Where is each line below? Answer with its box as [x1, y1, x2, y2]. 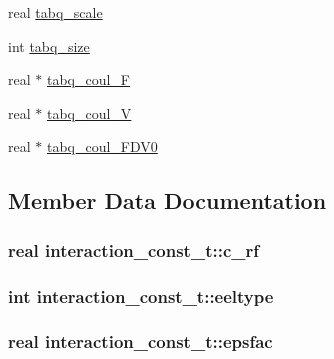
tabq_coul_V [46, 102, 132, 123]
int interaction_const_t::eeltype [8, 283, 274, 308]
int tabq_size [8, 35, 90, 56]
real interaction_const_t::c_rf [8, 237, 259, 262]
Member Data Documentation [8, 185, 327, 216]
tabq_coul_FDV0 [46, 136, 158, 157]
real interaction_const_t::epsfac [8, 329, 273, 354]
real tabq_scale [8, 2, 103, 22]
